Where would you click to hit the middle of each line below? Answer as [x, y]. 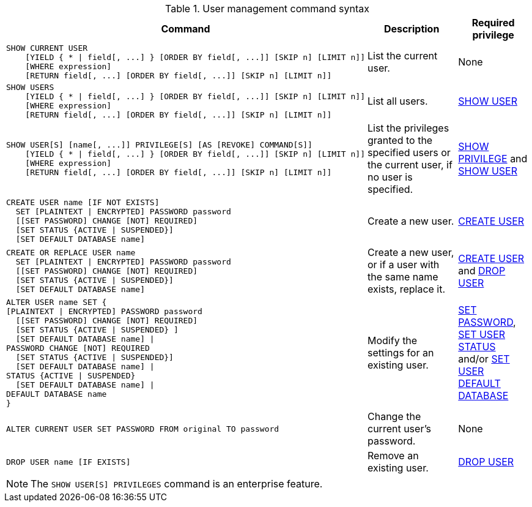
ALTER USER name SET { [57, 302]
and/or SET [484, 359]
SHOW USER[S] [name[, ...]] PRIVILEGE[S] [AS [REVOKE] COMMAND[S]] [159, 145]
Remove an [393, 456]
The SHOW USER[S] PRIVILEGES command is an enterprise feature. [177, 484]
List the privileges [408, 128]
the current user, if [410, 165]
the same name [403, 277]
